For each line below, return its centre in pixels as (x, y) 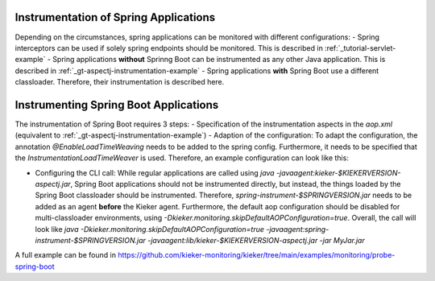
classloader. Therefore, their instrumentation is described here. (120, 82)
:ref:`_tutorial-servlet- (360, 48)
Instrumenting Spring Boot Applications (117, 105)
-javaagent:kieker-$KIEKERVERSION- (338, 172)
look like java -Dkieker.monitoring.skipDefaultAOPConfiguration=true (150, 229)
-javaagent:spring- (298, 229)
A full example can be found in (66, 255)
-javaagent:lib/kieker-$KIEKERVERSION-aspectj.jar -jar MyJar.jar (257, 240)
